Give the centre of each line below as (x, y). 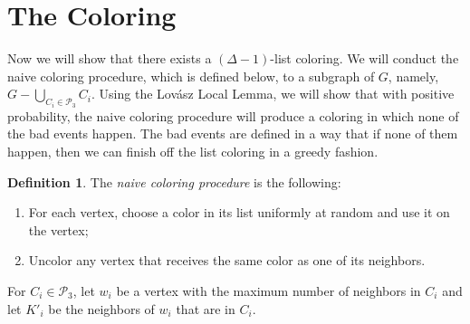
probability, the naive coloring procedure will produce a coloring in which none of (233, 115)
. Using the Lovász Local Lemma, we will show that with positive (273, 94)
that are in (206, 308)
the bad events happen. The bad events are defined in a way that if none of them (233, 133)
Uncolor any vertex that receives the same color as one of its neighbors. (227, 260)
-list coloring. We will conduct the (364, 58)
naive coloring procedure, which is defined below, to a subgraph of (191, 76)
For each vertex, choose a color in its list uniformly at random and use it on (239, 212)
